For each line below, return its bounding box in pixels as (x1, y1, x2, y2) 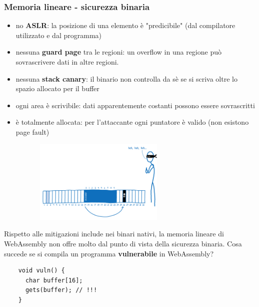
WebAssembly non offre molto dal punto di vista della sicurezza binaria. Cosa (4, 238, 242, 248)
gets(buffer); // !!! (25, 286, 97, 294)
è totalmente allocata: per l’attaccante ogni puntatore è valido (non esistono (15, 117, 249, 127)
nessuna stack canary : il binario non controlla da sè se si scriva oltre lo (15, 73, 237, 84)
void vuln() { (18, 267, 65, 274)
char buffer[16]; (25, 276, 83, 284)
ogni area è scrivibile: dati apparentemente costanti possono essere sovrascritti (15, 100, 255, 110)
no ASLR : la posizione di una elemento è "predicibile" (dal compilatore (15, 20, 235, 31)
